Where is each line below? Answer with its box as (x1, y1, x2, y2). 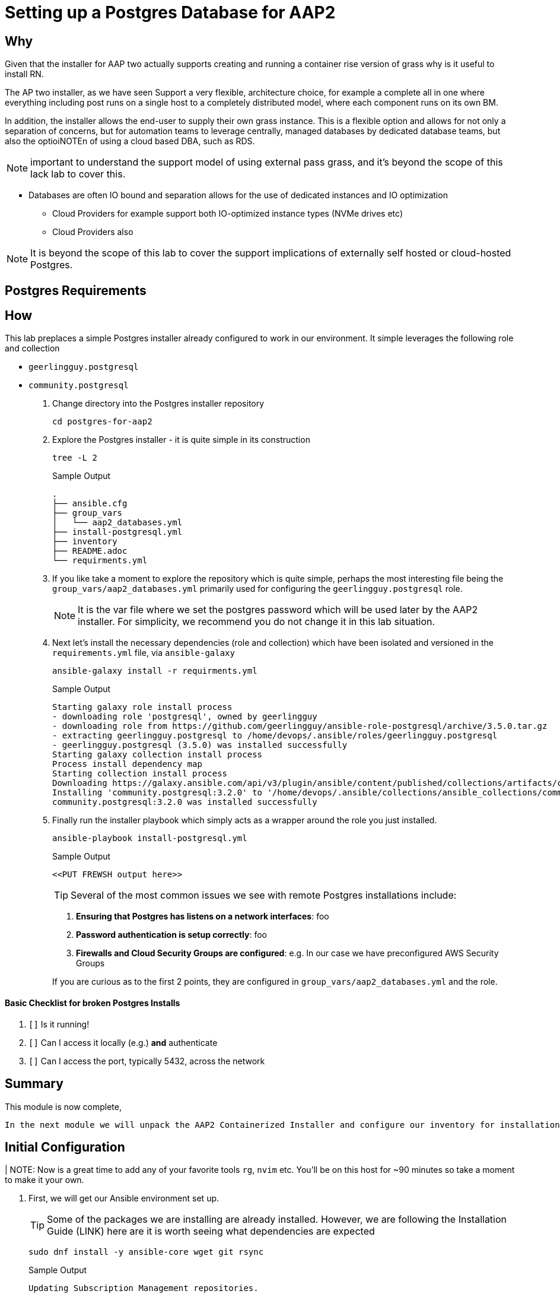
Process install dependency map (52, 759, 202, 769)
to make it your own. (5, 1175, 84, 1185)
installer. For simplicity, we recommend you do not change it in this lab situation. (78, 616, 435, 628)
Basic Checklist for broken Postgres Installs (5, 998, 180, 1008)
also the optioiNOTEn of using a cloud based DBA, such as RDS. (5, 136, 255, 147)
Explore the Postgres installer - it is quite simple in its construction (52, 434, 310, 445)
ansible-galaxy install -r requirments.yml (52, 666, 257, 676)
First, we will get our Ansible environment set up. (28, 1193, 219, 1204)
